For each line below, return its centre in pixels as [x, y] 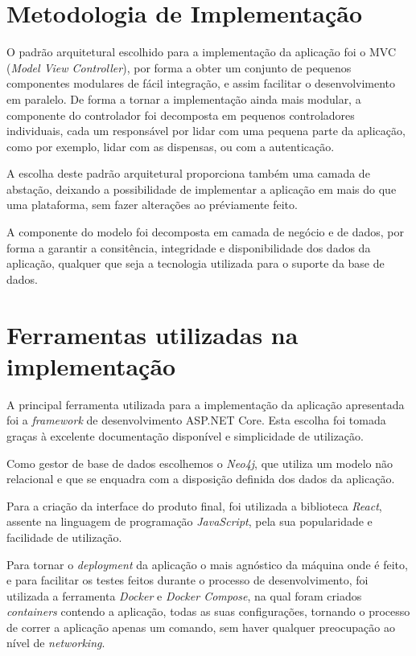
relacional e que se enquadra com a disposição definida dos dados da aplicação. [201, 479]
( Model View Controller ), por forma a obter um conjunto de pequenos [179, 67]
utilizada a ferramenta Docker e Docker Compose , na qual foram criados [184, 595]
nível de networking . [56, 643]
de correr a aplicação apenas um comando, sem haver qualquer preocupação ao [201, 627]
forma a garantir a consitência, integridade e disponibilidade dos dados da [189, 247]
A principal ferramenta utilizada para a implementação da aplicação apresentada [206, 404]
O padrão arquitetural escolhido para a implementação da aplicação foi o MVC [202, 52]
